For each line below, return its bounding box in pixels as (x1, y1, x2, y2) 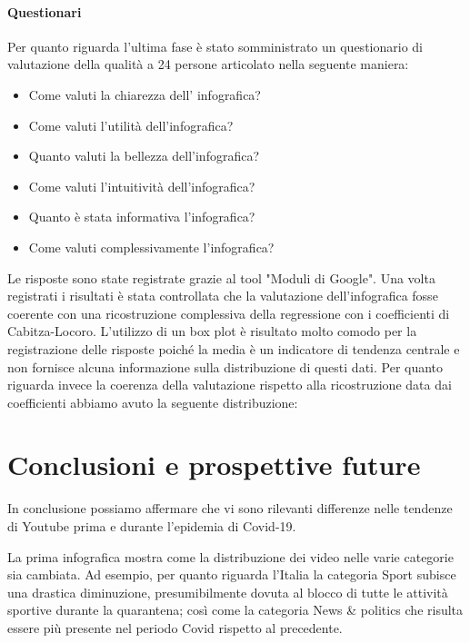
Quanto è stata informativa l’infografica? (28, 207, 255, 226)
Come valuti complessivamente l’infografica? (28, 237, 275, 256)
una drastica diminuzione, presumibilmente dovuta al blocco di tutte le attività (7, 582, 448, 601)
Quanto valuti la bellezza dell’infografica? (28, 146, 260, 165)
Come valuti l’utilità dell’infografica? (28, 115, 234, 134)
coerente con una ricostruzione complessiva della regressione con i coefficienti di (7, 303, 450, 322)
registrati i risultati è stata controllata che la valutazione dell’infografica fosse (7, 286, 438, 305)
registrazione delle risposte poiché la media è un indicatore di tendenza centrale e (7, 339, 460, 358)
